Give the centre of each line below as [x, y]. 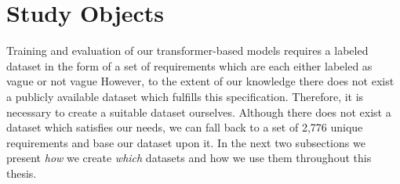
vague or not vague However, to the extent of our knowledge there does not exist [200, 81]
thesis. [22, 173]
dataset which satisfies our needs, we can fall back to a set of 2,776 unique [185, 127]
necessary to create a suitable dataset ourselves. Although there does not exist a [199, 112]
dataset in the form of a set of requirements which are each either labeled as [189, 65]
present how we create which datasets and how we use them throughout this [189, 158]
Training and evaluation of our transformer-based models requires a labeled [187, 51]
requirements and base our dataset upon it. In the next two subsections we [186, 142]
